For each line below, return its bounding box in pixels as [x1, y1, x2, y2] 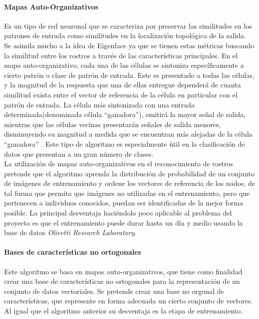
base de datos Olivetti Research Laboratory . [4, 227, 137, 238]
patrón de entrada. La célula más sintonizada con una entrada [4, 99, 195, 110]
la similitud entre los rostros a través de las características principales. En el [4, 50, 238, 60]
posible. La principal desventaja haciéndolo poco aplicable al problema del [4, 207, 232, 218]
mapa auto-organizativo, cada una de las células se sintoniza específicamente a [4, 60, 244, 70]
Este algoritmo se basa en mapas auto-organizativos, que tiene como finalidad [4, 266, 242, 276]
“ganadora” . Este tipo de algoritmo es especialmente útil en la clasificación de [4, 138, 245, 149]
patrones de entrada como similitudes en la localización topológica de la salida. [4, 30, 246, 41]
